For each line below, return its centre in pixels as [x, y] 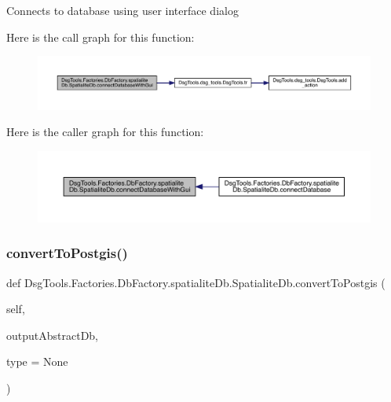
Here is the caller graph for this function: [105, 132]
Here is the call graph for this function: [100, 37]
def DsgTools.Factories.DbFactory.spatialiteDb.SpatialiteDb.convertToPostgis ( [196, 282]
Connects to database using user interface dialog [122, 10]
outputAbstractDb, [53, 335]
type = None [37, 361]
